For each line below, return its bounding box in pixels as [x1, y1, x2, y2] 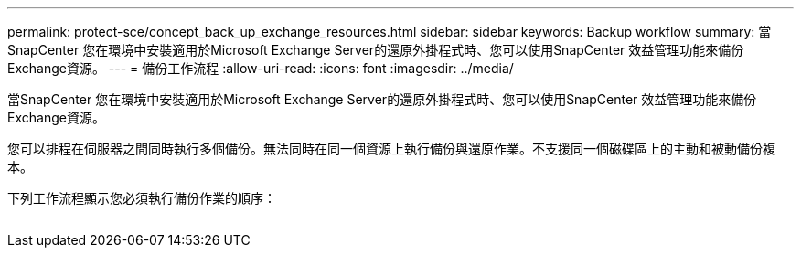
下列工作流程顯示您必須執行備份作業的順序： [7, 190, 276, 206]
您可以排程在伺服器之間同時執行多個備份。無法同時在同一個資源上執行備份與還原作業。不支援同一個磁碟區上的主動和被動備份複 [7, 141, 775, 156]
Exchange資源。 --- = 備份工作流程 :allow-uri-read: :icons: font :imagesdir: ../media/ [7, 60, 514, 76]
